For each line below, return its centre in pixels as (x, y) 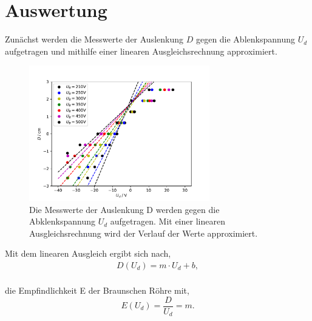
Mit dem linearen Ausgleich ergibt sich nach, (88, 253)
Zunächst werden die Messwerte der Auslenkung (94, 39)
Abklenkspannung (63, 221)
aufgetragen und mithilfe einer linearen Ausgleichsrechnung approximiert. (141, 51)
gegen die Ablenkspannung (245, 39)
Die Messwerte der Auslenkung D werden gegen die (124, 209)
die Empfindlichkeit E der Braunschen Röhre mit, (97, 290)
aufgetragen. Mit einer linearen (168, 221)
